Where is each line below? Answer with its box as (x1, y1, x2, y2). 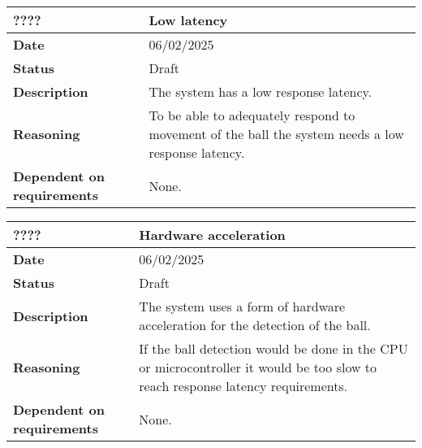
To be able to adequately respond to (149, 106, 355, 124)
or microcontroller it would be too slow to (139, 358, 377, 376)
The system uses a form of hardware (139, 297, 346, 315)
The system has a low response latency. (149, 82, 372, 101)
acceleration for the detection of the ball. (139, 315, 371, 334)
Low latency (149, 11, 228, 29)
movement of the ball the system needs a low (149, 124, 404, 143)
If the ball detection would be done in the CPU (139, 339, 408, 358)
